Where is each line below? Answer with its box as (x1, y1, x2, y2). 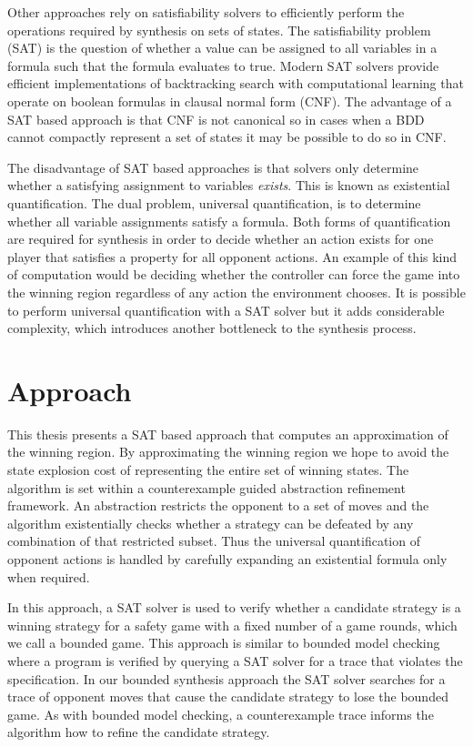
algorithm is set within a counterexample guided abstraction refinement (7, 478, 406, 497)
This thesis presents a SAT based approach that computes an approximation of (7, 424, 448, 443)
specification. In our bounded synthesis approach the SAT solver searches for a (7, 669, 446, 688)
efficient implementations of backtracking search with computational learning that (7, 74, 464, 93)
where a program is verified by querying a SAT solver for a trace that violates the (7, 651, 463, 670)
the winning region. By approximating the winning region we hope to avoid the (7, 442, 449, 461)
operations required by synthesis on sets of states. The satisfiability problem (7, 20, 431, 39)
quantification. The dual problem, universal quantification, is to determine (7, 193, 421, 212)
